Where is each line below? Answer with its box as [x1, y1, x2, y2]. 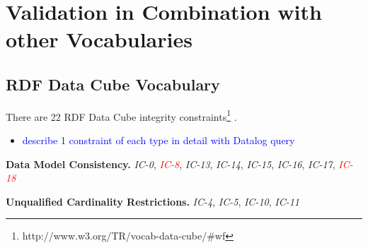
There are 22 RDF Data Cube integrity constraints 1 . [6, 107, 237, 124]
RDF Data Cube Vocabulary [6, 73, 220, 95]
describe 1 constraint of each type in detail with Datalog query [22, 133, 295, 148]
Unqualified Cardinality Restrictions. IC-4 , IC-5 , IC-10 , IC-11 [6, 194, 300, 208]
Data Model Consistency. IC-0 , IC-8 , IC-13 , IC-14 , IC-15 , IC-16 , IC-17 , [6, 156, 335, 171]
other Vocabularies [6, 25, 192, 54]
